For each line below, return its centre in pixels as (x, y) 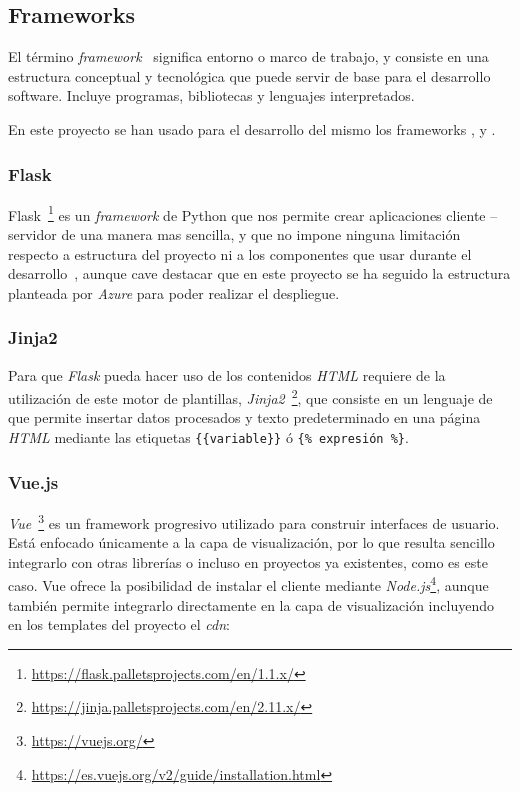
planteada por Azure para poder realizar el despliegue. (174, 292)
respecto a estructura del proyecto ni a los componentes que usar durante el (240, 253)
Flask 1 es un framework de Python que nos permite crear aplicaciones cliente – (253, 213)
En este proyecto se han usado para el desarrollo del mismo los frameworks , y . (252, 128)
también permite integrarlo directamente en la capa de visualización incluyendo (251, 604)
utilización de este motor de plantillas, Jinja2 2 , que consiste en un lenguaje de (250, 396)
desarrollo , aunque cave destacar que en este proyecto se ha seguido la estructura (259, 273)
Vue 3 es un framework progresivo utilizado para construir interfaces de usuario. (254, 521)
